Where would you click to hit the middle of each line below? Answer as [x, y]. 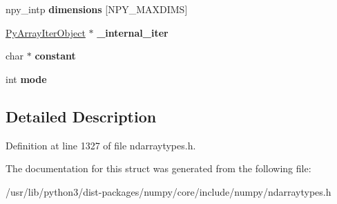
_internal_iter [133, 32]
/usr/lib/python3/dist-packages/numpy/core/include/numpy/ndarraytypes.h [168, 191]
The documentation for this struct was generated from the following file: [158, 168]
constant [55, 56]
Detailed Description [81, 116]
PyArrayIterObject [46, 32]
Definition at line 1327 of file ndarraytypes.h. [101, 145]
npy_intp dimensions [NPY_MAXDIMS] [97, 9]
